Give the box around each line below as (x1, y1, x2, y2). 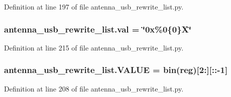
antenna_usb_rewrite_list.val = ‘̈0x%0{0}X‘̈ (4, 22, 192, 35)
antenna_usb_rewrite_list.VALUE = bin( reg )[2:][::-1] (4, 63, 228, 76)
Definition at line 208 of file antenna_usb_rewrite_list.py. (4, 83, 184, 93)
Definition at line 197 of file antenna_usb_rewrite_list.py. (4, 1, 184, 11)
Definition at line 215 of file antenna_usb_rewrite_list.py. (4, 42, 184, 52)
